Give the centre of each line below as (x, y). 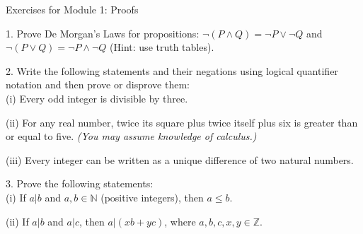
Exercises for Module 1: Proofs (72, 9)
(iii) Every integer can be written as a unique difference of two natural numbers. (180, 159)
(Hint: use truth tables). (162, 47)
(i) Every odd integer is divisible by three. (97, 98)
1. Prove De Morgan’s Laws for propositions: (103, 33)
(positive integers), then (152, 197)
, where (180, 221)
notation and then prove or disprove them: (98, 84)
